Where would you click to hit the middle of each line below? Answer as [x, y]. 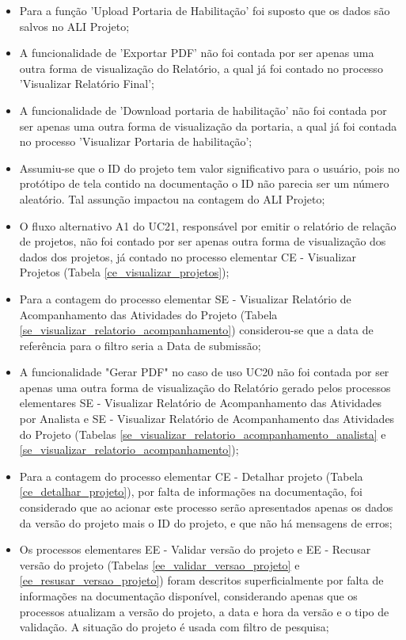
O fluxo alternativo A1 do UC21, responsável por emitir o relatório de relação [208, 225]
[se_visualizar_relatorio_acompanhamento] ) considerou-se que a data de [196, 330]
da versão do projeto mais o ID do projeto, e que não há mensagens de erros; [206, 522]
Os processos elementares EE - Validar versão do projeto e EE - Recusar [195, 549]
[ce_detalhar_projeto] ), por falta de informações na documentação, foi [191, 491]
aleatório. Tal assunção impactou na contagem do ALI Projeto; [172, 198]
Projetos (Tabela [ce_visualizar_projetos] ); [124, 272]
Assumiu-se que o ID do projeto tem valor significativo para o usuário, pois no [209, 168]
